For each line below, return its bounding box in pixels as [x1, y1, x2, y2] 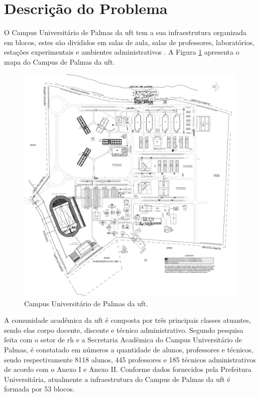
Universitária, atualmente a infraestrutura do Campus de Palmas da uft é [4, 373, 230, 384]
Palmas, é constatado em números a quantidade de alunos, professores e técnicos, [4, 344, 253, 354]
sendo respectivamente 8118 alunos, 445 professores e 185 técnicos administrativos [4, 354, 256, 364]
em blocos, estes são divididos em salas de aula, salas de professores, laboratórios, [4, 37, 254, 47]
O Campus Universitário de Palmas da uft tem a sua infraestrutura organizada [4, 27, 247, 38]
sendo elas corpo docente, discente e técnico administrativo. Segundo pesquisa [4, 324, 243, 335]
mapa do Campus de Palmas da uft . [4, 56, 115, 67]
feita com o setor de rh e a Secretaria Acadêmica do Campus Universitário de [4, 334, 242, 345]
